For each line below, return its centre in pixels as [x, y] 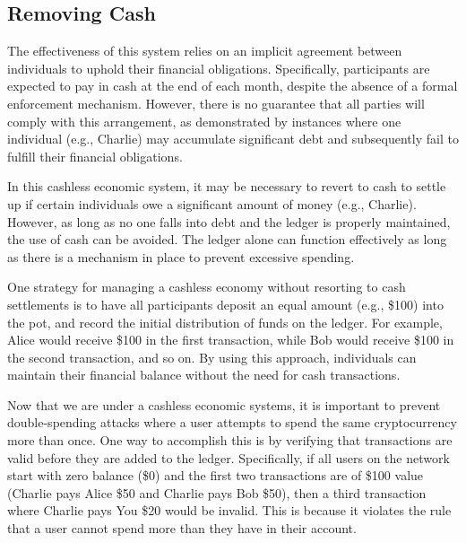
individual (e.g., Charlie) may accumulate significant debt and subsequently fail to [233, 139]
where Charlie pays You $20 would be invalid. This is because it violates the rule [229, 510]
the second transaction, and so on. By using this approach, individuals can [212, 357]
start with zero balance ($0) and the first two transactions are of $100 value [216, 475]
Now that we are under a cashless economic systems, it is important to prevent [224, 404]
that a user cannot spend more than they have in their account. [182, 528]
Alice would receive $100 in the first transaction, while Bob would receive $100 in [231, 340]
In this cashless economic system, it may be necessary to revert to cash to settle [227, 186]
